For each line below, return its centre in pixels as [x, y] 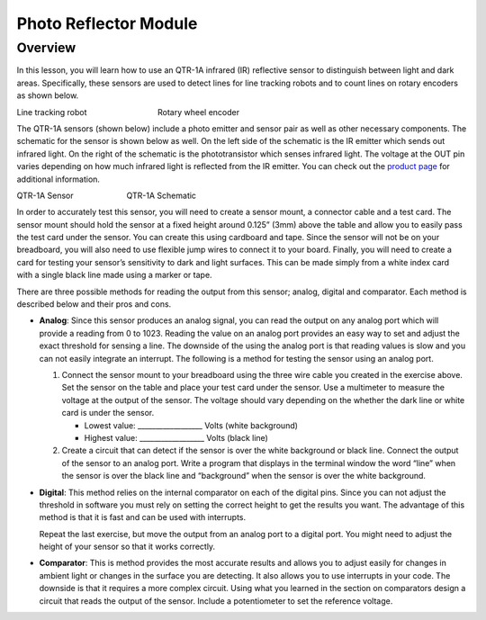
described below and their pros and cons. [94, 304]
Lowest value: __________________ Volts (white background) [191, 425]
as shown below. [48, 95]
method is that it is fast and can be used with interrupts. [143, 517]
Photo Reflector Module [107, 23]
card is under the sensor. [108, 413]
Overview [46, 48]
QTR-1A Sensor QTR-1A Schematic [107, 195]
